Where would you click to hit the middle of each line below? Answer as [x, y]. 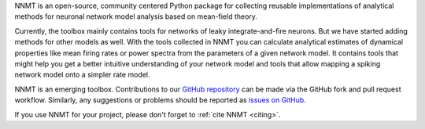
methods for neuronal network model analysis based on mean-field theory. [136, 16]
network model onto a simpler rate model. [82, 75]
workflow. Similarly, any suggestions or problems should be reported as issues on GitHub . [160, 100]
